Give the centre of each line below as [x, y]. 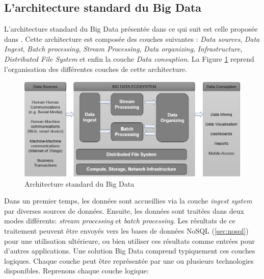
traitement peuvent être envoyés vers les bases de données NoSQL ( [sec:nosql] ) [126, 230]
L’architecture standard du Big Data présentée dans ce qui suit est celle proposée [131, 29]
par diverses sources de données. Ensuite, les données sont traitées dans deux [124, 210]
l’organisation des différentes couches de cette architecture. [96, 69]
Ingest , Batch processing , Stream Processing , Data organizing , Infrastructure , [123, 49]
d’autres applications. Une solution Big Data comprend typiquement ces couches [130, 251]
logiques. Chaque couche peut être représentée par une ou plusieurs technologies [129, 260]
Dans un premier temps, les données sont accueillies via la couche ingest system [128, 201]
